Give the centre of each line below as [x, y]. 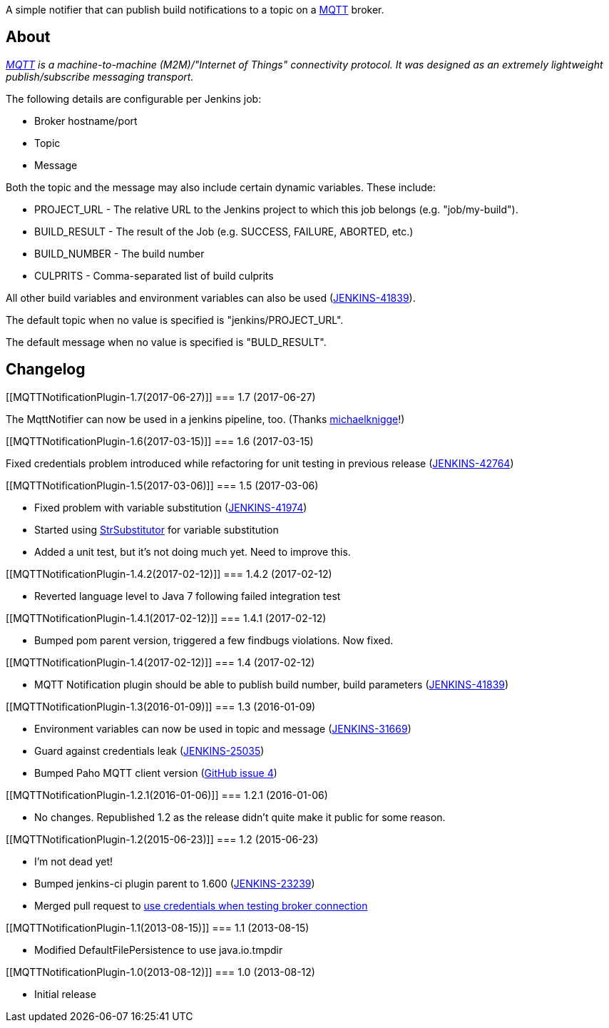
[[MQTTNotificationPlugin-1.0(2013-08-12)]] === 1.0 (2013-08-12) [160, 972]
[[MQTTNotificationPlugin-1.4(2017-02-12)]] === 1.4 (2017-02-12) [160, 662]
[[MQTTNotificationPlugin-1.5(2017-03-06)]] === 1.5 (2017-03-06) [162, 485]
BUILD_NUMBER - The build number [119, 253]
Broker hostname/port [86, 121]
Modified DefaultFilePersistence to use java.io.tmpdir [159, 950]
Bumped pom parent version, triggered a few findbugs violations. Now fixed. [214, 640]
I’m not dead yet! [74, 861]
